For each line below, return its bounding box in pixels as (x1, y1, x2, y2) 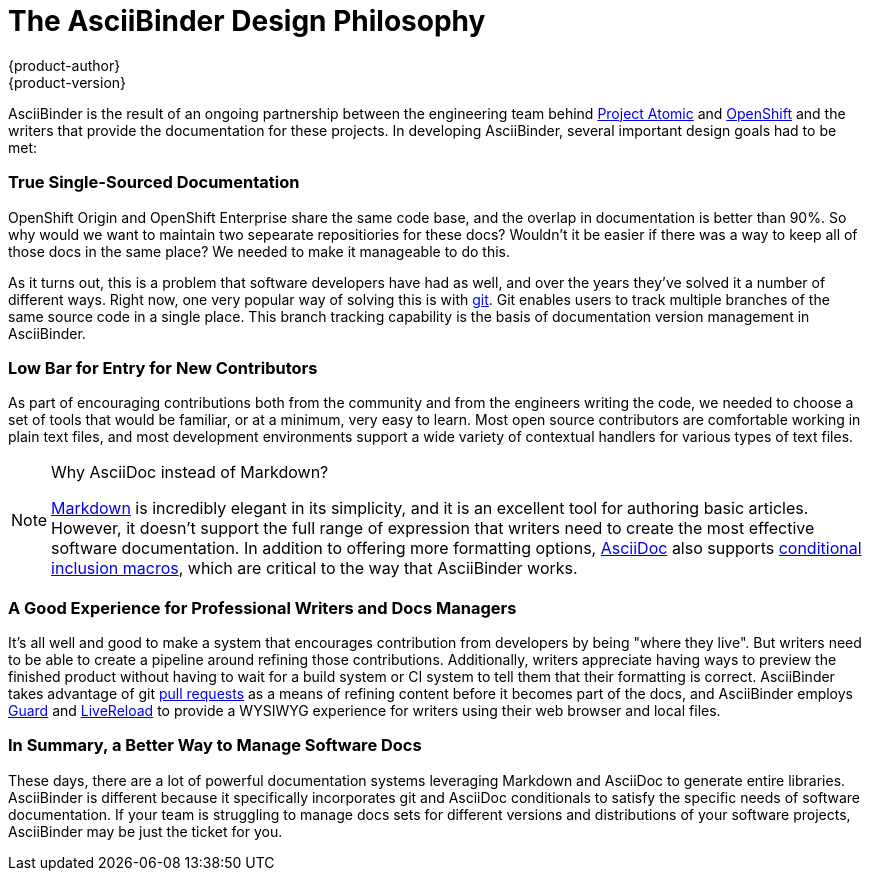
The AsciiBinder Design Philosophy (8, 4, 486, 38)
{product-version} (8, 73, 127, 91)
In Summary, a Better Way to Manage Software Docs (8, 735, 422, 756)
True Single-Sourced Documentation (8, 172, 300, 193)
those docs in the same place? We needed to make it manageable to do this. (8, 242, 511, 260)
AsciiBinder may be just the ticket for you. (8, 822, 283, 840)
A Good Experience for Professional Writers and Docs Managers (8, 597, 517, 618)
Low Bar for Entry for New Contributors (8, 357, 318, 378)
